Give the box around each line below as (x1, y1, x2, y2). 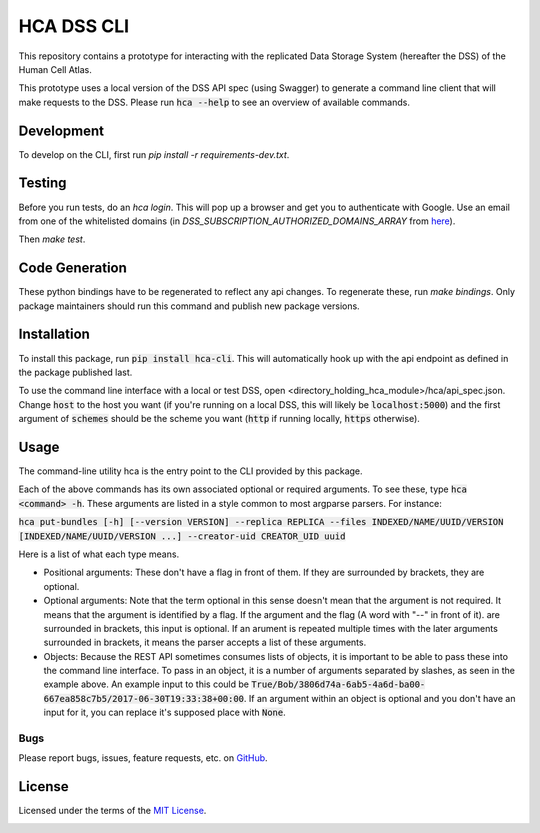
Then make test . (18, 233, 86, 245)
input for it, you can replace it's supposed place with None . (43, 706, 286, 719)
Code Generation (18, 260, 127, 277)
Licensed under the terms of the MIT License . (18, 805, 207, 817)
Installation (18, 326, 90, 343)
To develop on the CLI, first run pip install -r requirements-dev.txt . (18, 148, 290, 160)
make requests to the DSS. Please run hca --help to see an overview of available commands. (18, 96, 410, 108)
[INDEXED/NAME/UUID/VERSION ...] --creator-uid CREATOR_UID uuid (18, 530, 346, 542)
